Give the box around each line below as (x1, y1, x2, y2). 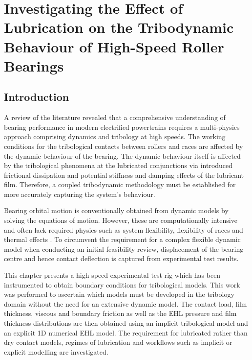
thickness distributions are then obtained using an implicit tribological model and (4, 318, 248, 328)
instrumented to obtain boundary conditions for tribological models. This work (4, 279, 240, 289)
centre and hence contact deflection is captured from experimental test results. (4, 253, 239, 264)
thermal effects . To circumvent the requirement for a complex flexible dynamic (4, 234, 241, 244)
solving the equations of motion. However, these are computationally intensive (4, 215, 237, 225)
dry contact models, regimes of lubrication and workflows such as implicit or (4, 337, 232, 347)
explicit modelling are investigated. (4, 346, 108, 357)
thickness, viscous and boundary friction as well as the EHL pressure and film (4, 308, 237, 318)
